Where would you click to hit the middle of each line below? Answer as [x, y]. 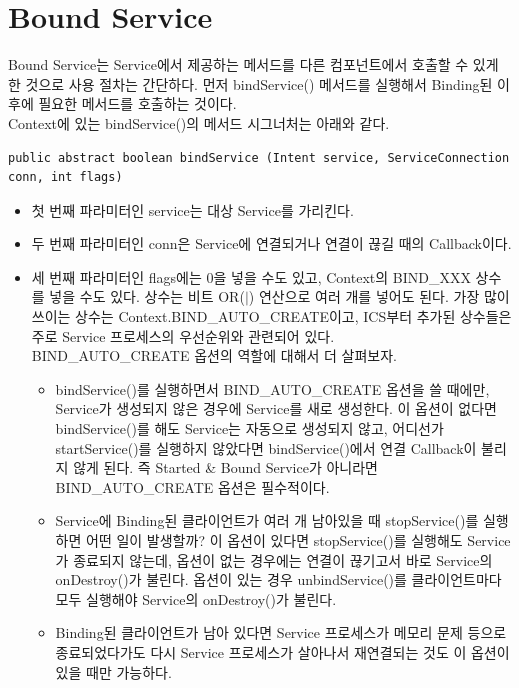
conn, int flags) [65, 177]
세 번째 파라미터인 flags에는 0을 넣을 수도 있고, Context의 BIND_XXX [251, 276]
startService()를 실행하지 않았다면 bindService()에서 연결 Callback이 [266, 447]
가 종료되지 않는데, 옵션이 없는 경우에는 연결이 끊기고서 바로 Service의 [274, 559]
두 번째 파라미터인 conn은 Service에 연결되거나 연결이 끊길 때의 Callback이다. [271, 243]
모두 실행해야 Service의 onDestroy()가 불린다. [196, 598]
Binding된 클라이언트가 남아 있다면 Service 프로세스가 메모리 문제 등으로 [281, 632]
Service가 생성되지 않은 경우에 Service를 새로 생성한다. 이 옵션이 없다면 [276, 408]
